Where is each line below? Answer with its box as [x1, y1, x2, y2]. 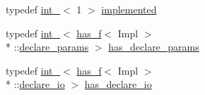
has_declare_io [84, 77, 152, 91]
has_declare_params [108, 39, 199, 54]
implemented [101, 2, 157, 16]
